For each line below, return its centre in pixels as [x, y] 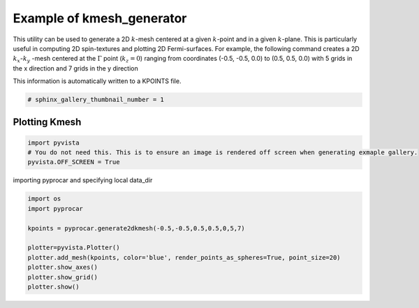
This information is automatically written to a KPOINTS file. [97, 81]
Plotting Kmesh [47, 122]
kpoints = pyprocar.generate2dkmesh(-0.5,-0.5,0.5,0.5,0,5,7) [136, 228]
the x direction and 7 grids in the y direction [76, 68]
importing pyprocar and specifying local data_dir [83, 180]
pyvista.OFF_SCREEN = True [74, 162]
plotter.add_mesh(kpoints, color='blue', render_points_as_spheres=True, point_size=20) [184, 257]
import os [44, 199]
